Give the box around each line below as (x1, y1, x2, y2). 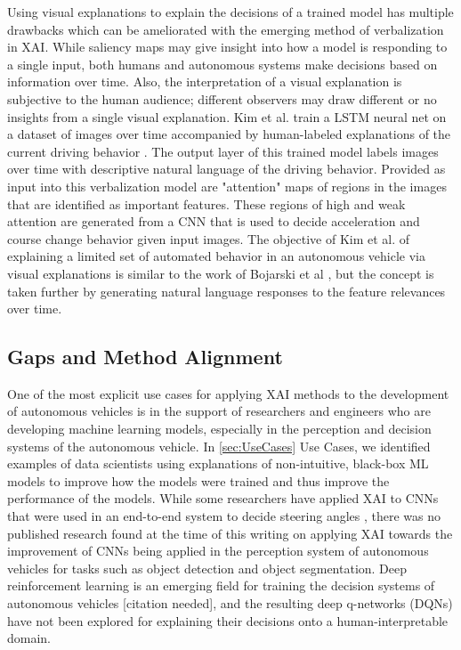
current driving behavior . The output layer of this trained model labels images (7, 142, 439, 160)
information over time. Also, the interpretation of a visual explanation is (7, 72, 402, 91)
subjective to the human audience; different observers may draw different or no (7, 89, 437, 108)
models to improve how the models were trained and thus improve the (7, 471, 390, 490)
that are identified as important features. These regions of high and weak (7, 194, 406, 213)
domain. (7, 629, 52, 647)
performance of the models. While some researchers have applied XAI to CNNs (7, 489, 439, 508)
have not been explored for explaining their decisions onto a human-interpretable (7, 611, 449, 630)
